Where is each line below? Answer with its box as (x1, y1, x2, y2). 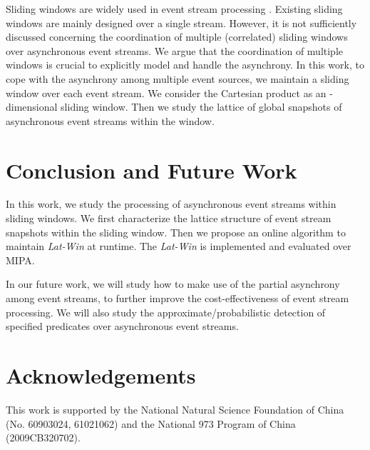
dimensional (6, 99, 58, 114)
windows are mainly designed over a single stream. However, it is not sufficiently (6, 15, 357, 30)
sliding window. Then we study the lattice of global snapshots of (61, 99, 342, 114)
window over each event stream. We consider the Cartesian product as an (6, 85, 327, 100)
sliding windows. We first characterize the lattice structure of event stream (6, 211, 332, 226)
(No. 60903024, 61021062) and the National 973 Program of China (6, 416, 296, 431)
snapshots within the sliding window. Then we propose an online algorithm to (6, 224, 346, 239)
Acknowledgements (6, 361, 196, 389)
